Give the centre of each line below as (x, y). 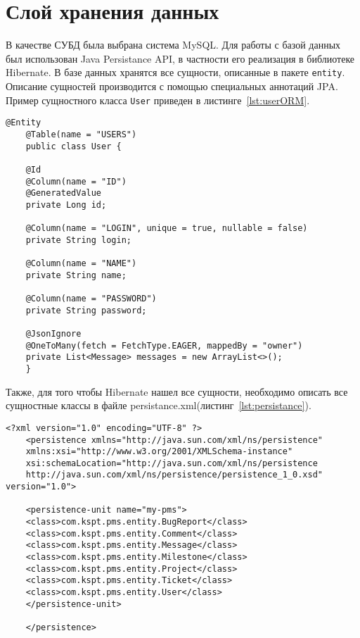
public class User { (73, 146)
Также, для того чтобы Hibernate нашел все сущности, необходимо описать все (177, 391)
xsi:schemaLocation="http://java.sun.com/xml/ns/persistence (172, 463)
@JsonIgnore (53, 334)
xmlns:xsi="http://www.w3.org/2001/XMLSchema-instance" (159, 452)
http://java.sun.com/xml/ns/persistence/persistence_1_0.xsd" (174, 475)
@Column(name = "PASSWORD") (91, 299)
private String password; (86, 310)
